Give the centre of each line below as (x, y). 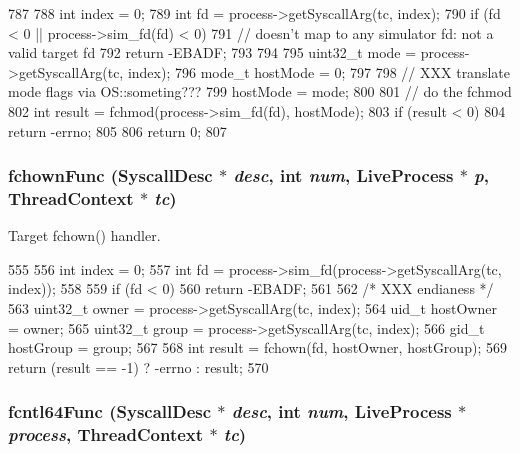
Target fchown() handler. (84, 235)
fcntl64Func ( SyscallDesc (110, 411)
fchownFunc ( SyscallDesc (110, 175)
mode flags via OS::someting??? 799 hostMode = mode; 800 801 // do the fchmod (260, 91)
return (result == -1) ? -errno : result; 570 (138, 366)
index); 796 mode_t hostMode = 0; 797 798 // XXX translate (318, 71)
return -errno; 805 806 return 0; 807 (117, 130)
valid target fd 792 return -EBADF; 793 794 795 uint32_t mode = (212, 52)
